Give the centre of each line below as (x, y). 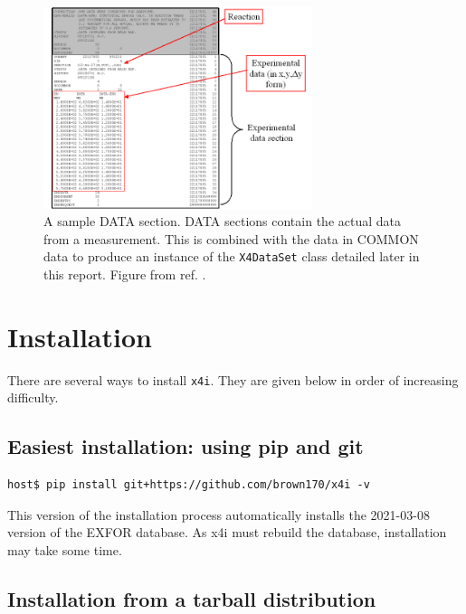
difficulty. (33, 397)
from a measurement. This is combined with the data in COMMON (231, 238)
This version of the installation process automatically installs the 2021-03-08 (219, 514)
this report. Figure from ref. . (125, 274)
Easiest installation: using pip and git (185, 446)
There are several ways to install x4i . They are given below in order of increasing (233, 379)
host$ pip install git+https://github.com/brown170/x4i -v (189, 485)
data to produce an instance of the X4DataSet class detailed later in (232, 256)
